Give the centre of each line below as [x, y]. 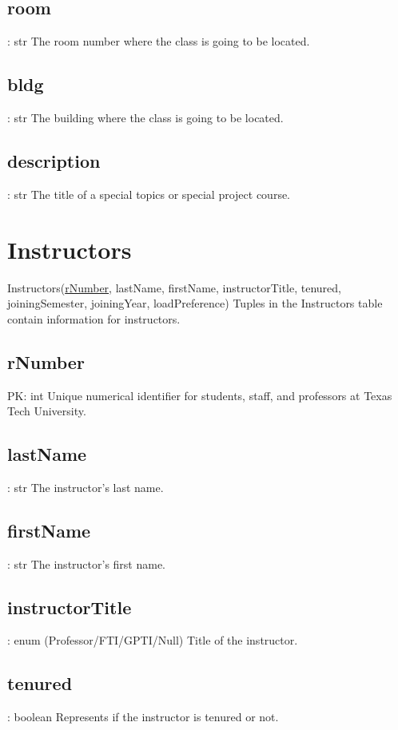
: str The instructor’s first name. [87, 563]
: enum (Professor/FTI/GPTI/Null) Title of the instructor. [153, 640]
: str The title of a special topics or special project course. [149, 194]
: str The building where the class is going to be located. [145, 117]
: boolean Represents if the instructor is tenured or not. [143, 717]
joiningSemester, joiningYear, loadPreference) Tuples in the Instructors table [195, 303]
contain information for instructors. [94, 318]
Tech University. [47, 411]
